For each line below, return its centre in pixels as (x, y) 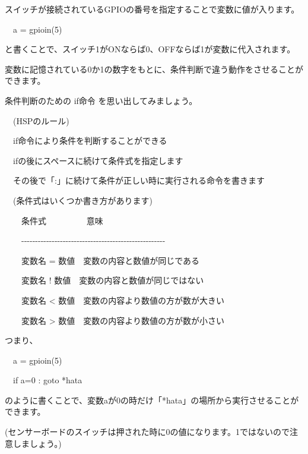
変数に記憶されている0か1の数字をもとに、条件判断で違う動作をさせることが (154, 69)
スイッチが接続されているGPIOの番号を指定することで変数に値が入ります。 (152, 9)
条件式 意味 (62, 220)
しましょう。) (37, 443)
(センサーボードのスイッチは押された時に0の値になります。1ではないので (147, 432)
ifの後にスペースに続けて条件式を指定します (98, 160)
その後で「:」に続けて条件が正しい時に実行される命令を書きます (139, 180)
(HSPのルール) (41, 120)
